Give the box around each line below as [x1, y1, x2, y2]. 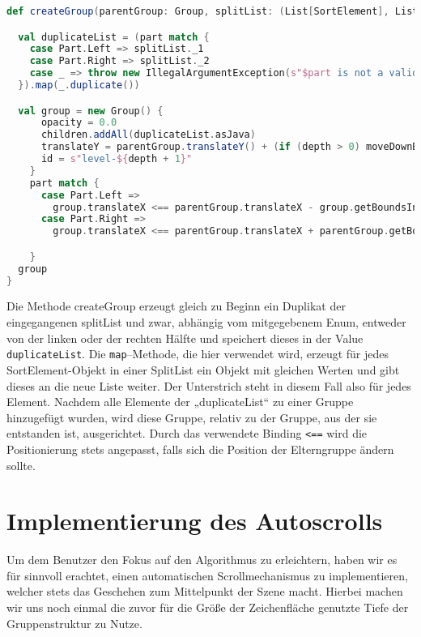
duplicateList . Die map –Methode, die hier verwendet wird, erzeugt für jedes [6, 345, 389, 362]
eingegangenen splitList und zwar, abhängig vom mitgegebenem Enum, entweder [6, 314, 406, 331]
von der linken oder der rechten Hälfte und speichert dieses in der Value [6, 329, 364, 346]
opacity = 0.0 [40, 117, 117, 129]
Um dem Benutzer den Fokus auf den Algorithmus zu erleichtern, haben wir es [6, 551, 398, 568]
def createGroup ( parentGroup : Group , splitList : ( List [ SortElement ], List [6, 6, 419, 17]
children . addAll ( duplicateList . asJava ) [40, 129, 256, 141]
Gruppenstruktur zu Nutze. [6, 614, 142, 631]
